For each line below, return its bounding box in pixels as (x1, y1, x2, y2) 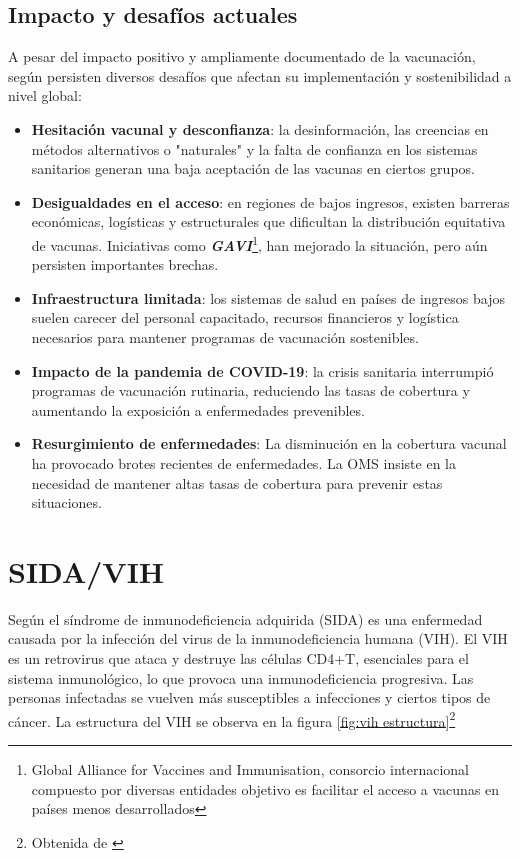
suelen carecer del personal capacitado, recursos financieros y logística (31, 307, 459, 328)
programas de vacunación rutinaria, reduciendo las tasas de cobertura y (31, 380, 470, 401)
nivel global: (8, 85, 82, 106)
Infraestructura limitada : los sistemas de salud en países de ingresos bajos (31, 287, 505, 308)
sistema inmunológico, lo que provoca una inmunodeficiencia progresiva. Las (8, 667, 474, 688)
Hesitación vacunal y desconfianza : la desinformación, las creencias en (31, 118, 489, 139)
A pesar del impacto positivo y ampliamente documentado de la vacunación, (8, 46, 476, 67)
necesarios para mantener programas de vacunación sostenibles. (31, 326, 419, 347)
